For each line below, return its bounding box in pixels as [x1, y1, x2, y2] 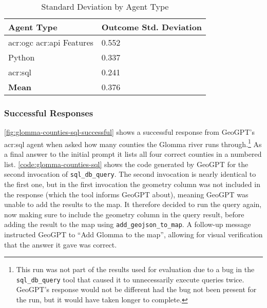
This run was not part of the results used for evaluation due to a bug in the [16, 264, 255, 275]
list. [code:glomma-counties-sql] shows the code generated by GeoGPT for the [4, 158, 249, 169]
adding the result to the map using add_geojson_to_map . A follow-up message [4, 219, 251, 230]
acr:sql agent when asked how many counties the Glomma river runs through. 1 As [4, 137, 262, 149]
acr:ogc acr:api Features [8, 36, 93, 48]
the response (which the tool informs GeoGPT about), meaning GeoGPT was [4, 189, 249, 199]
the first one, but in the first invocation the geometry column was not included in [4, 178, 260, 189]
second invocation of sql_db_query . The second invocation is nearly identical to [4, 169, 256, 179]
